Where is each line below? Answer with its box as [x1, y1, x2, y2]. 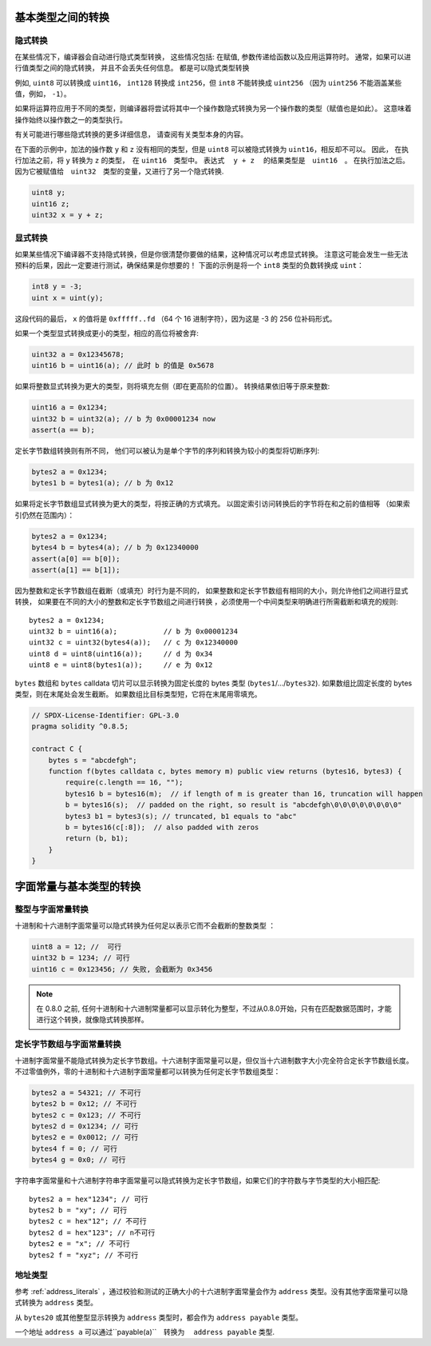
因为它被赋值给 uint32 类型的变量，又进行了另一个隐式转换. [14, 166, 224, 176]
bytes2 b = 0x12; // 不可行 [31, 1100, 137, 1108]
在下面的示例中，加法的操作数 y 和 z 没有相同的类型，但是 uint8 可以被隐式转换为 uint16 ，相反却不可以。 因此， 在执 [14, 144, 409, 154]
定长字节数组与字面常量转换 [14, 1039, 121, 1050]
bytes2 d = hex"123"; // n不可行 [29, 1228, 156, 1237]
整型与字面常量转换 [14, 904, 89, 915]
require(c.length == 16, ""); [65, 778, 184, 787]
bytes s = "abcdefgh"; [48, 756, 137, 765]
